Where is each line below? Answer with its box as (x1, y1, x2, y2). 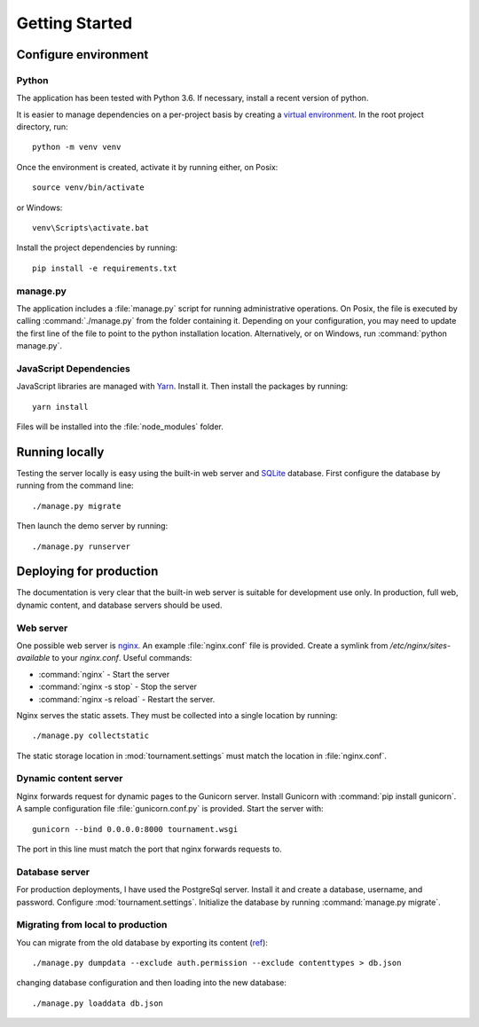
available (16, 653, 51, 663)
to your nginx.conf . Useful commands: (51, 653, 192, 663)
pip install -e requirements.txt (32, 263, 177, 273)
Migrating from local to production (16, 919, 168, 931)
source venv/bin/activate (32, 183, 145, 192)
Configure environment (16, 47, 149, 62)
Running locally (16, 444, 105, 459)
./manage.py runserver (32, 541, 131, 552)
